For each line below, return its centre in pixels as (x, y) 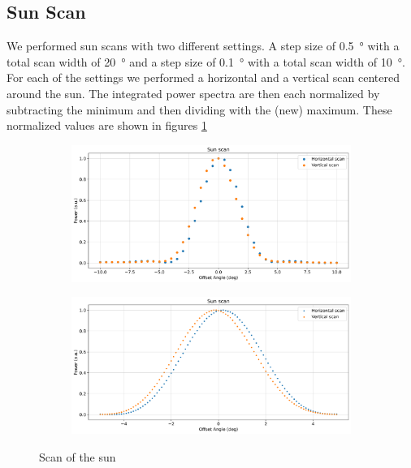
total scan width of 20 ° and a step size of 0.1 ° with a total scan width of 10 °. (206, 61)
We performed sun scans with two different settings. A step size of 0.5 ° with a (203, 46)
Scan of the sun (78, 456)
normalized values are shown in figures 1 (107, 125)
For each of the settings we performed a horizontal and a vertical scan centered (203, 77)
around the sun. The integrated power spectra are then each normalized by (193, 93)
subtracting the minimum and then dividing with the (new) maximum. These (199, 109)
